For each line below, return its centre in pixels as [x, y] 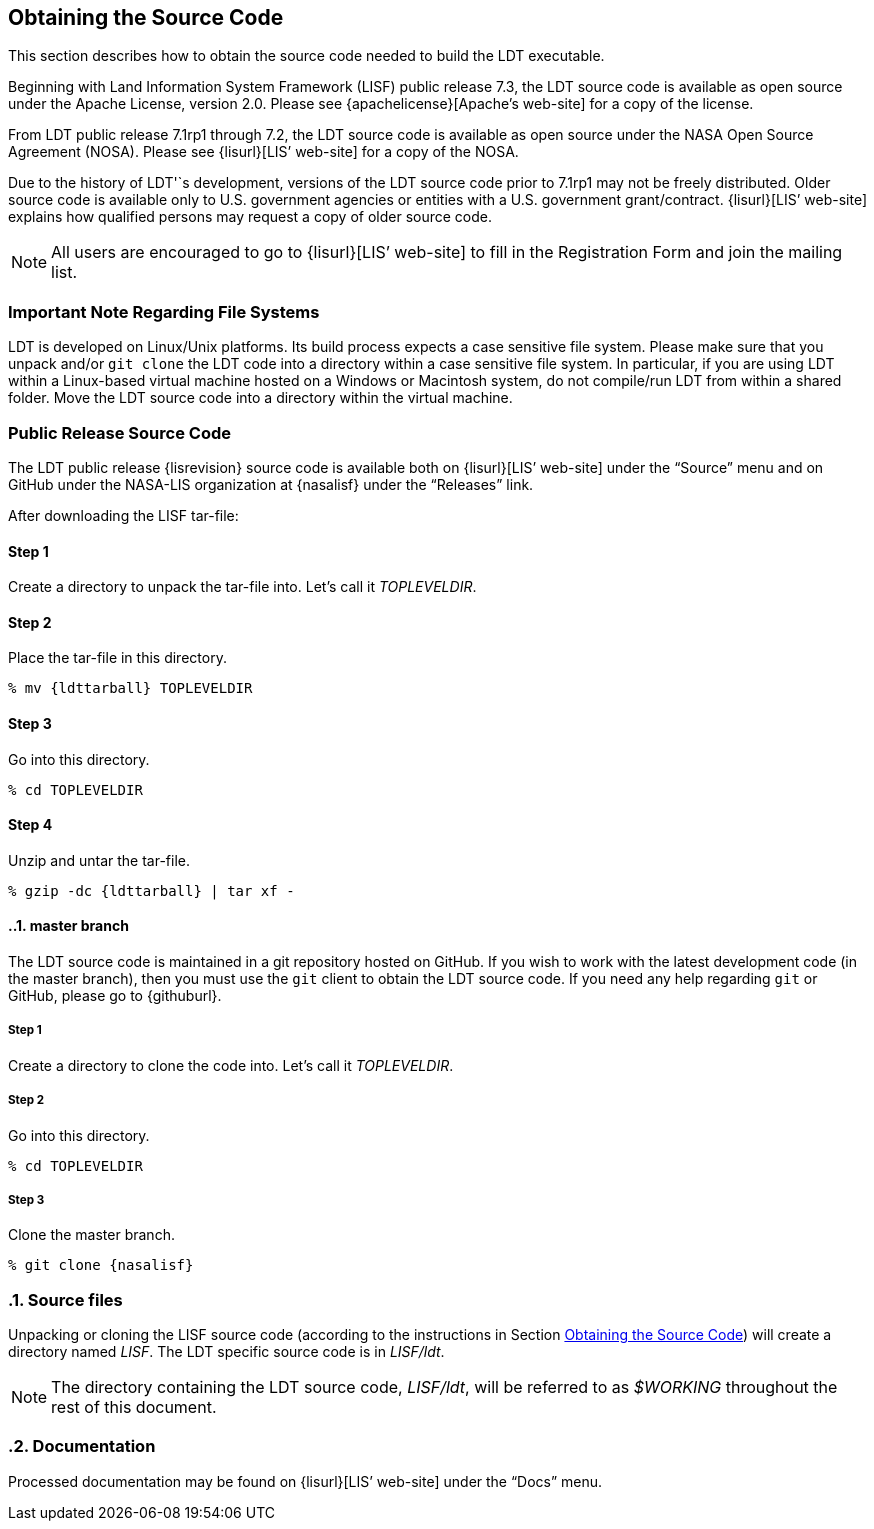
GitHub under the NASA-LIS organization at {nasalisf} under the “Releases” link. [271, 484]
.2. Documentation [82, 1446]
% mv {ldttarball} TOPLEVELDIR [130, 688]
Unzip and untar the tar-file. [99, 860]
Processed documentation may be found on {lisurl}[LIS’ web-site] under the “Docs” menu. [305, 1481]
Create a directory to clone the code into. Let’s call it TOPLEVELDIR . [231, 1065]
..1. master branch [68, 926]
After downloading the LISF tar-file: [123, 515]
